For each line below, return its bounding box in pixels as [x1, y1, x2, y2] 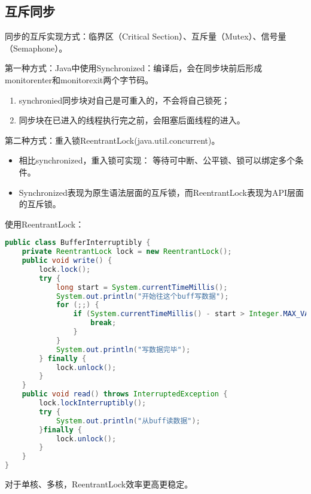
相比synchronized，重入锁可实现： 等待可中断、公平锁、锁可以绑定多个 [19, 154, 295, 166]
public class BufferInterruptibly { [5, 238, 151, 247]
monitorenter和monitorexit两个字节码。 [5, 73, 154, 86]
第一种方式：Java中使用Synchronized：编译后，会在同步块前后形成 [5, 62, 263, 74]
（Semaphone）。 [5, 41, 68, 54]
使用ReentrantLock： [5, 217, 84, 230]
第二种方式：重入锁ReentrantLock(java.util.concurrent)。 [5, 134, 220, 146]
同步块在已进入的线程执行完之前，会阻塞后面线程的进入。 [19, 114, 245, 126]
